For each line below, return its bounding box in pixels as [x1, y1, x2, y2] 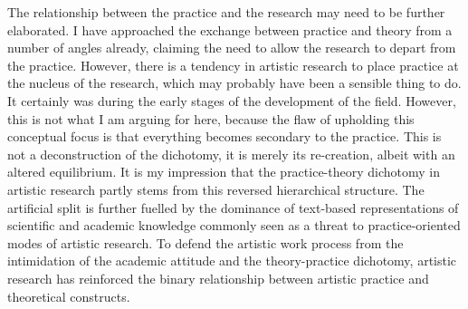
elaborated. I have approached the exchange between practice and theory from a [7, 20, 453, 39]
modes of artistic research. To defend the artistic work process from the [7, 233, 404, 252]
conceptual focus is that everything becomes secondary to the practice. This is [7, 127, 442, 146]
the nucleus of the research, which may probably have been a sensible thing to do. [7, 73, 462, 92]
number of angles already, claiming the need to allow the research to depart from [7, 38, 456, 57]
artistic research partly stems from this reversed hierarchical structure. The [7, 179, 425, 198]
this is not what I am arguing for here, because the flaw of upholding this [7, 109, 415, 128]
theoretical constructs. [7, 286, 130, 305]
